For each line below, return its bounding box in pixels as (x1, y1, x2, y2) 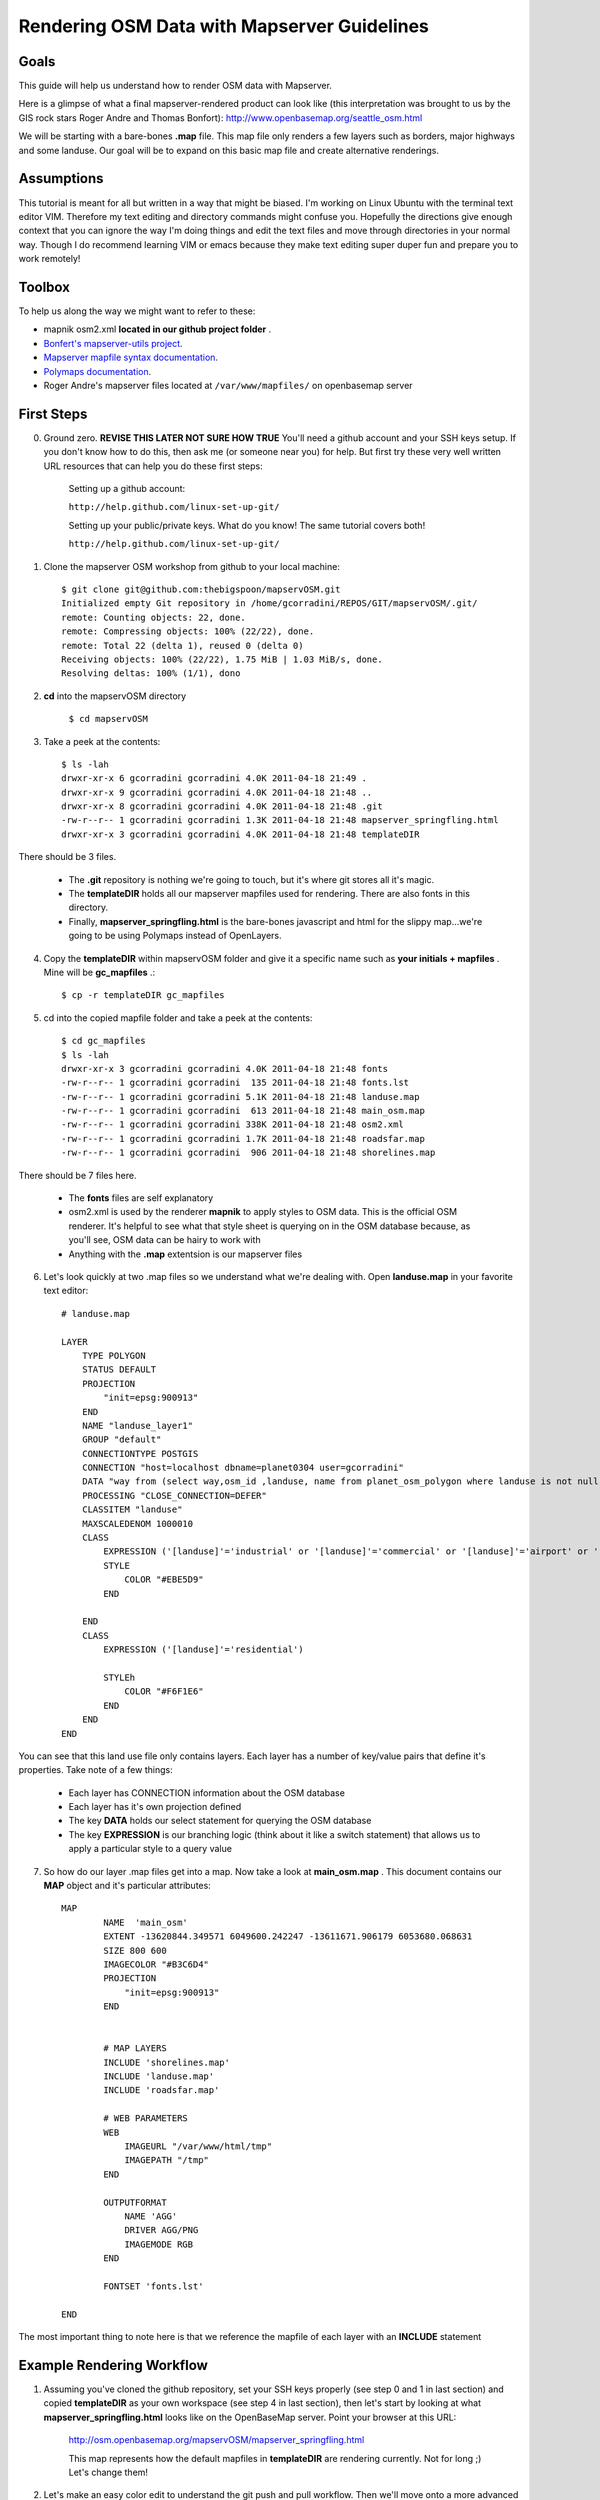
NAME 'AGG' (124, 2211, 178, 2222)
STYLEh (103, 1671, 136, 1683)
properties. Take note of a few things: (18, 1764, 174, 1776)
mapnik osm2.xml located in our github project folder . (43, 323, 272, 335)
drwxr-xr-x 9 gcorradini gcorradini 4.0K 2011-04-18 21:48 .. (61, 786, 373, 798)
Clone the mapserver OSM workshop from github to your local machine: (43, 560, 340, 572)
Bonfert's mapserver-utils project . (43, 337, 184, 349)
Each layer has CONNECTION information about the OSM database (68, 1786, 345, 1799)
